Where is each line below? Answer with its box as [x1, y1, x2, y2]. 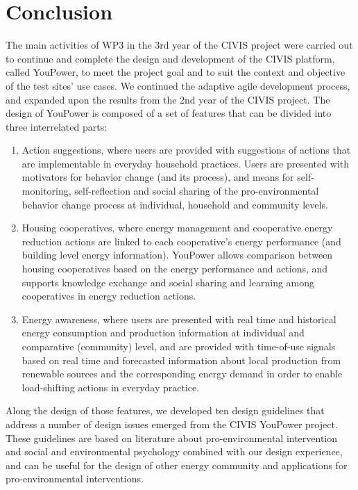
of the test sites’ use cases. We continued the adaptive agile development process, [6, 78, 350, 92]
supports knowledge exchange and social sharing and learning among [22, 275, 315, 289]
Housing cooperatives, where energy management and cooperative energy [22, 220, 333, 235]
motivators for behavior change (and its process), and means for [22, 170, 294, 184]
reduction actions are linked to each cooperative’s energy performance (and [22, 234, 341, 248]
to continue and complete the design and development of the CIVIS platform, [6, 51, 335, 65]
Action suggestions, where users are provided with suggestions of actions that [22, 142, 351, 157]
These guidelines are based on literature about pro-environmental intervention [6, 430, 338, 445]
